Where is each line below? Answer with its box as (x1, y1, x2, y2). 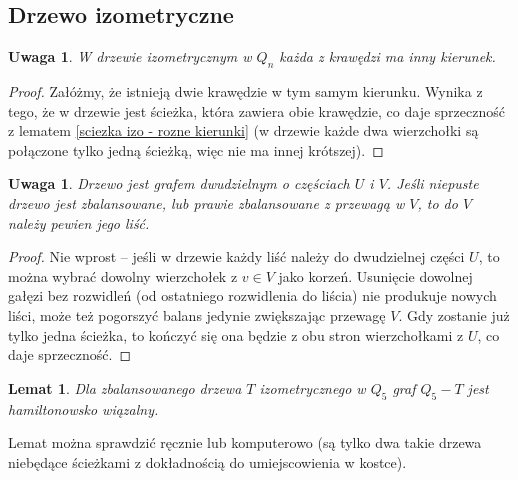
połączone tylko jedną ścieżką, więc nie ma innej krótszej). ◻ (8, 139, 384, 160)
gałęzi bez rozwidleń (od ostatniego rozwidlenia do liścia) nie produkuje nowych (8, 285, 497, 306)
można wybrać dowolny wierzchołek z (8, 265, 238, 286)
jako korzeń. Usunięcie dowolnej (278, 265, 473, 286)
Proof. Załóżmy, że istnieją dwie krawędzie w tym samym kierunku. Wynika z (8, 81, 483, 101)
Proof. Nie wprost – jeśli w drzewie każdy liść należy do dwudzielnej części (8, 246, 465, 267)
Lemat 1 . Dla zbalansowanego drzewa (8, 377, 242, 398)
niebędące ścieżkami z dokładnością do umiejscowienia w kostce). (8, 451, 407, 472)
